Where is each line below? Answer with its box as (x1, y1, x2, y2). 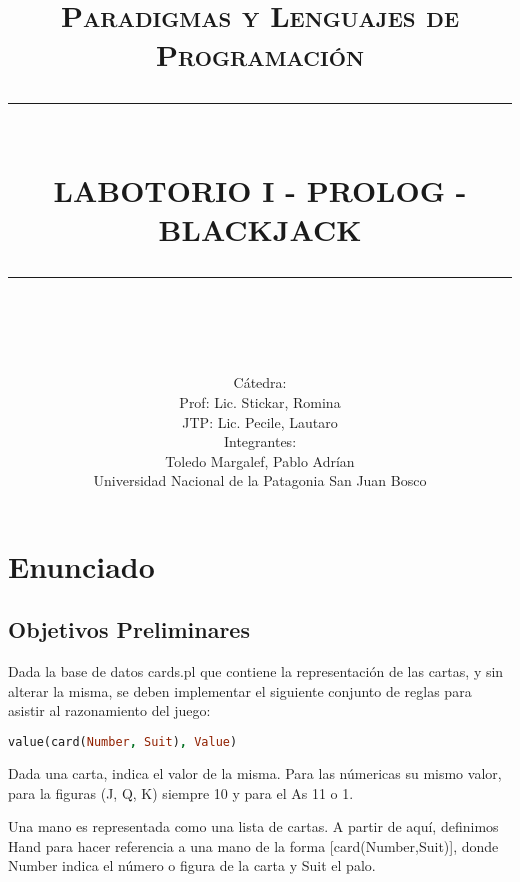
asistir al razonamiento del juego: (8, 700, 211, 721)
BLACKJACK (158, 208, 362, 249)
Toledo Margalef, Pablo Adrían (165, 450, 355, 471)
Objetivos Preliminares (8, 614, 250, 645)
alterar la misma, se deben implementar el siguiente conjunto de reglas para (8, 680, 472, 701)
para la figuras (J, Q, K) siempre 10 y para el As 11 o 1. (8, 782, 354, 803)
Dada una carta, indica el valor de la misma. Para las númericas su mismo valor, (8, 762, 502, 783)
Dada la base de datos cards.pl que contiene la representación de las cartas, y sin (8, 661, 504, 682)
